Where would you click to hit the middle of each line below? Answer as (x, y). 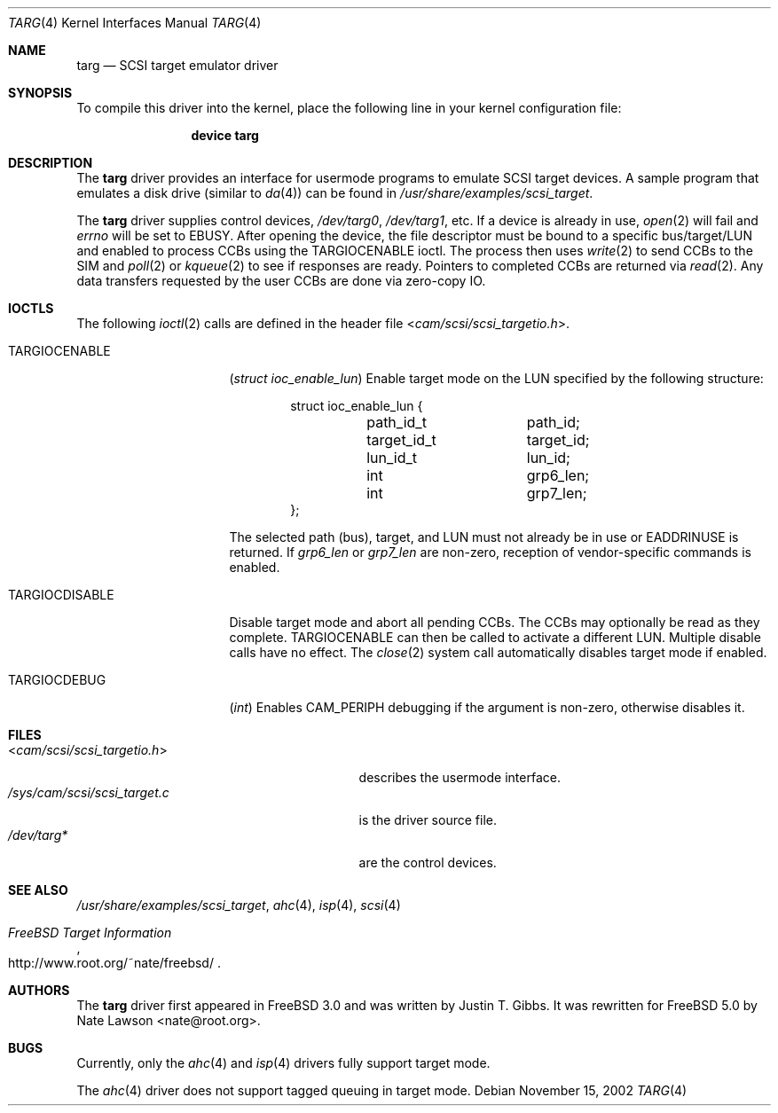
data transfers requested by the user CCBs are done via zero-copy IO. (281, 281)
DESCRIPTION (51, 163)
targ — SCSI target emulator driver (177, 65)
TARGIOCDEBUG (57, 680)
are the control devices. (428, 862)
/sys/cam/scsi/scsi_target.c (89, 792)
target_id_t (401, 440)
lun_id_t (392, 458)
